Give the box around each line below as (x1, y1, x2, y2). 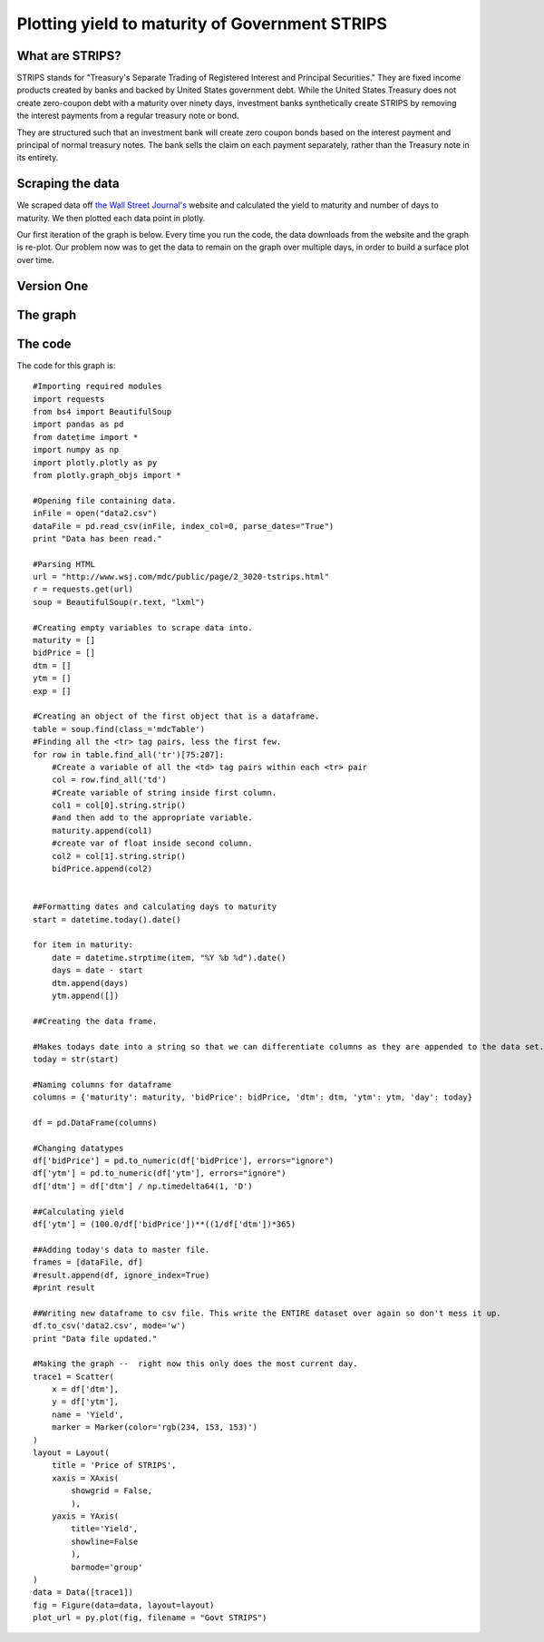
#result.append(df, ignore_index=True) (33, 1270, 210, 1280)
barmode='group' (71, 1561, 143, 1572)
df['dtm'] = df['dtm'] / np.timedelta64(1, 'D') (33, 1180, 253, 1191)
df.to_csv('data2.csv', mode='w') (33, 1321, 186, 1331)
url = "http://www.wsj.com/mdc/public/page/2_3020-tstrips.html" (33, 572, 330, 582)
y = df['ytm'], (51, 1397, 120, 1407)
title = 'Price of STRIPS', (51, 1461, 177, 1471)
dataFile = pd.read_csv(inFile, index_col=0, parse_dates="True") (33, 521, 335, 531)
